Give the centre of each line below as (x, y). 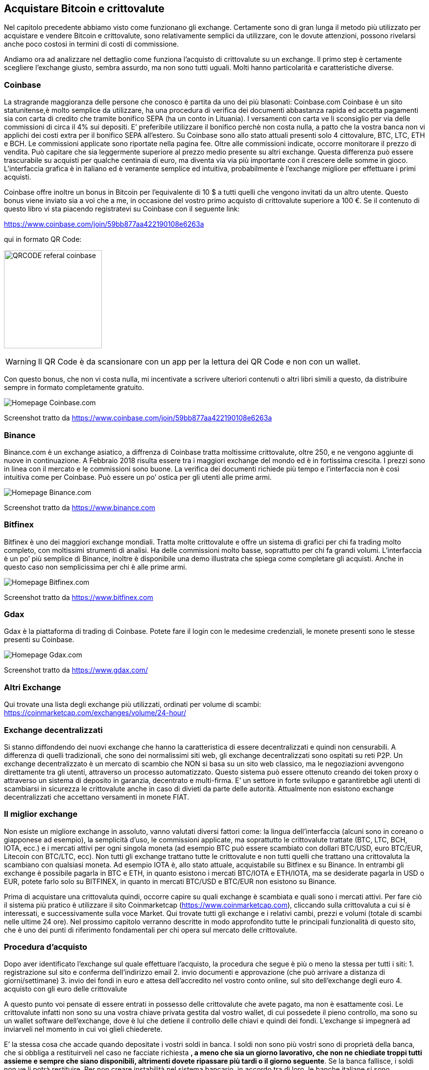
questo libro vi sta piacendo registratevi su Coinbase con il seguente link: (122, 209)
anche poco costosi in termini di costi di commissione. (91, 44)
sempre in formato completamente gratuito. (74, 388)
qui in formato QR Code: (43, 239)
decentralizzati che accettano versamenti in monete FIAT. (97, 797)
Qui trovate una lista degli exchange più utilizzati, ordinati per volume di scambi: (132, 705)
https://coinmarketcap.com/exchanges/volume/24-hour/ (95, 713)
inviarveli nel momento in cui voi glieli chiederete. (83, 1029)
